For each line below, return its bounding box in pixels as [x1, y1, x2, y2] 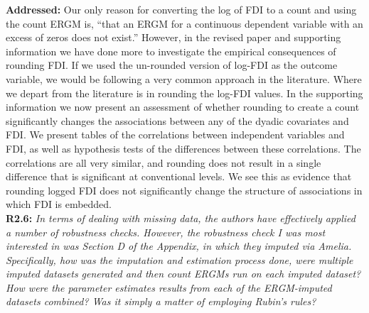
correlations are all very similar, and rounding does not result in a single [6, 155, 321, 170]
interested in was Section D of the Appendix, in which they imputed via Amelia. [6, 238, 352, 253]
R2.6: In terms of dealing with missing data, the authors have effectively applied [6, 210, 355, 225]
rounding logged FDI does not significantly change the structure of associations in [6, 182, 363, 197]
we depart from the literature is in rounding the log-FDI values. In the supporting [6, 85, 363, 100]
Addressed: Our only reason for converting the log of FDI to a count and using [6, 2, 357, 16]
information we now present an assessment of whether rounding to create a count [6, 99, 360, 114]
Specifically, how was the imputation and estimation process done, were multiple [6, 252, 353, 267]
